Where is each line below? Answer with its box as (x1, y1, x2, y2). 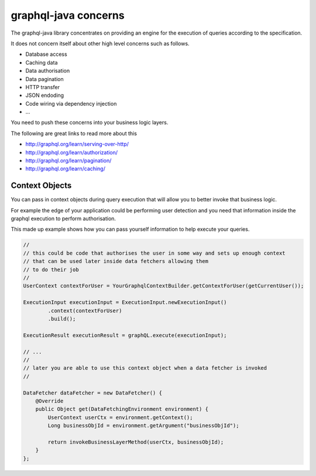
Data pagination (25, 75, 64, 82)
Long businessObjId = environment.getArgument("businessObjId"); (47, 423, 239, 429)
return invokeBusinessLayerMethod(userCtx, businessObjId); (47, 438, 224, 445)
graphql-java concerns (11, 9, 125, 22)
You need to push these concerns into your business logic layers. (11, 119, 169, 126)
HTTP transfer (25, 83, 60, 90)
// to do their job (23, 266, 79, 273)
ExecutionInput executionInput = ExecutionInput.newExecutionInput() (23, 299, 227, 306)
